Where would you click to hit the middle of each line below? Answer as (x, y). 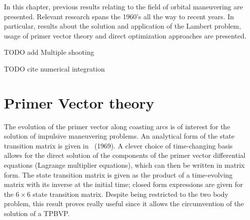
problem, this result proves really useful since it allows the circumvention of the (124, 203)
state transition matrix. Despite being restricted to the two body (130, 194)
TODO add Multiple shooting (49, 52)
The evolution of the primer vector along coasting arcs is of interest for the (117, 126)
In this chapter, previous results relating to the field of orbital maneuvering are (124, 6)
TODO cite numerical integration (54, 68)
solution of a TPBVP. (37, 213)
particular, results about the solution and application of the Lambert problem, (123, 26)
